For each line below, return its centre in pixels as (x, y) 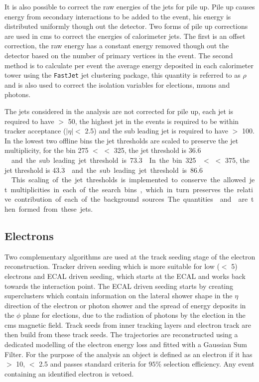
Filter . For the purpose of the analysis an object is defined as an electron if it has (129, 354)
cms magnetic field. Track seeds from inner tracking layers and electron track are (128, 324)
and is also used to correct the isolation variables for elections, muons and (117, 84)
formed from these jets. (56, 208)
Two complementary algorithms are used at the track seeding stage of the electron (130, 256)
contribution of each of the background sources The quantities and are (131, 199)
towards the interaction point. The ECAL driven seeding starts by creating (119, 286)
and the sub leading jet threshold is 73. (75, 160)
